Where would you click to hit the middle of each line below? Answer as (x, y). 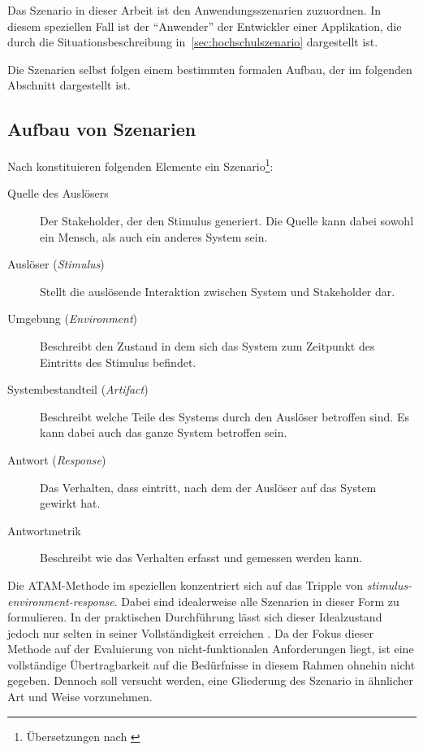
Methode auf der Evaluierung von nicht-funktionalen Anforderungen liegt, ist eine (211, 649)
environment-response (61, 601)
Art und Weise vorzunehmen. (80, 697)
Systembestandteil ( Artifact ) (78, 389)
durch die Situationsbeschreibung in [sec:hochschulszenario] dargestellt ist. (193, 42)
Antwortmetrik (44, 530)
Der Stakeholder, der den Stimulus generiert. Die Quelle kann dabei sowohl (227, 221)
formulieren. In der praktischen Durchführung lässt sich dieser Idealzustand (195, 617)
